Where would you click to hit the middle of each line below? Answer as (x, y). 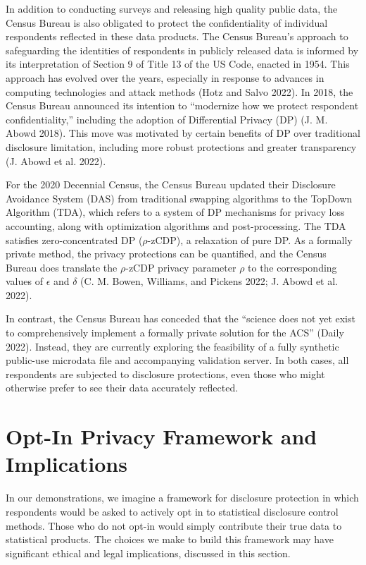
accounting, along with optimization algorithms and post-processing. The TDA (176, 225)
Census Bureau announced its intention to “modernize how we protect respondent (182, 105)
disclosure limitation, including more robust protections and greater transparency (181, 146)
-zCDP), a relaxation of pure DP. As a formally (250, 239)
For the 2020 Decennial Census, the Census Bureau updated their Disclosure (171, 184)
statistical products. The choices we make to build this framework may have (170, 539)
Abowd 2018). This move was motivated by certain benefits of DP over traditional (183, 133)
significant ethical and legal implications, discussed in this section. (148, 553)
